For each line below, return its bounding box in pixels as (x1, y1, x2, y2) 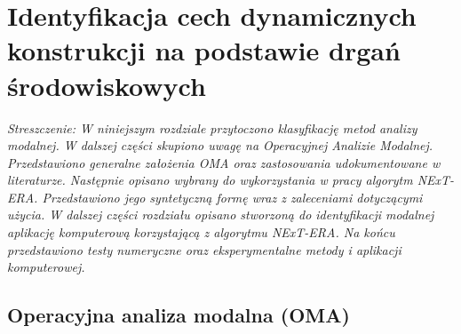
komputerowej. (7, 258, 85, 276)
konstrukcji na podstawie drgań (7, 32, 401, 68)
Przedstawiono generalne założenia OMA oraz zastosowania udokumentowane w (7, 153, 441, 171)
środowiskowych (7, 67, 206, 103)
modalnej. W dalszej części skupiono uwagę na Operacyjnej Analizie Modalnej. (7, 136, 433, 155)
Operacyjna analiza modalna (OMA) (7, 301, 350, 329)
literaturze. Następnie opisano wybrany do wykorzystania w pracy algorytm (7, 171, 413, 189)
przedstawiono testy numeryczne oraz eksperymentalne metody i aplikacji (7, 240, 401, 258)
